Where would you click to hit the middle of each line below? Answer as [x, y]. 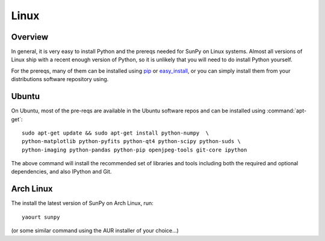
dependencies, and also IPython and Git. [61, 172]
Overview [30, 37]
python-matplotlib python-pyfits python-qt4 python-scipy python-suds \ [131, 142]
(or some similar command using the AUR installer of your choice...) [95, 231]
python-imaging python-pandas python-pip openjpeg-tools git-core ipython [135, 150]
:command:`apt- [287, 111]
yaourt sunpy [41, 217]
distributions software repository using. [60, 79]
